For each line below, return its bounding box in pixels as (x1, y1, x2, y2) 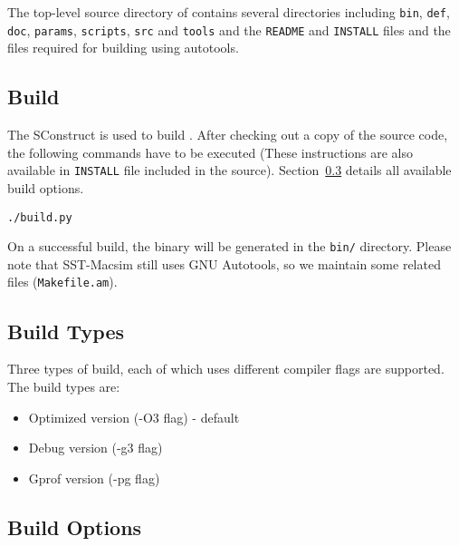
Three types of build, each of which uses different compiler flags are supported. (7, 359, 445, 378)
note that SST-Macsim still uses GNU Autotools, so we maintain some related (7, 254, 441, 273)
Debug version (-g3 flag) (28, 438, 163, 457)
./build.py (7, 210, 72, 224)
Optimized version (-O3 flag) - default (28, 407, 240, 426)
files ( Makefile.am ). (7, 272, 118, 291)
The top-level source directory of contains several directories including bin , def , (7, 3, 450, 21)
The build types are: (7, 376, 120, 395)
